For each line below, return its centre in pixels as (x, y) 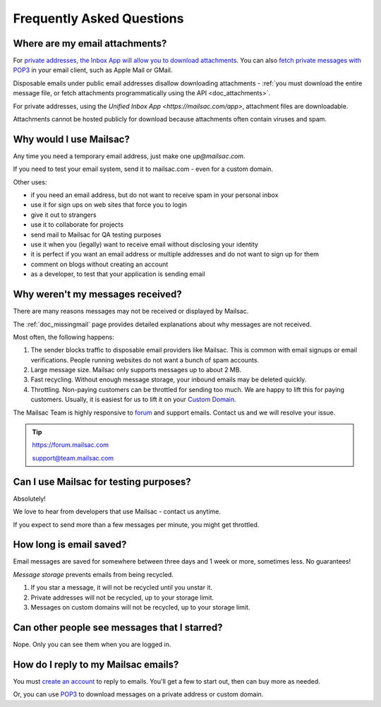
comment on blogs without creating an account (99, 264)
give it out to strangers (64, 215)
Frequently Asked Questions (98, 18)
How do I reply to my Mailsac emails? (96, 664)
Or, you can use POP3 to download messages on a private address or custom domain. (138, 694)
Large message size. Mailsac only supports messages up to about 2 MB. (136, 370)
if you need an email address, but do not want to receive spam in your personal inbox (155, 195)
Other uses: (30, 182)
